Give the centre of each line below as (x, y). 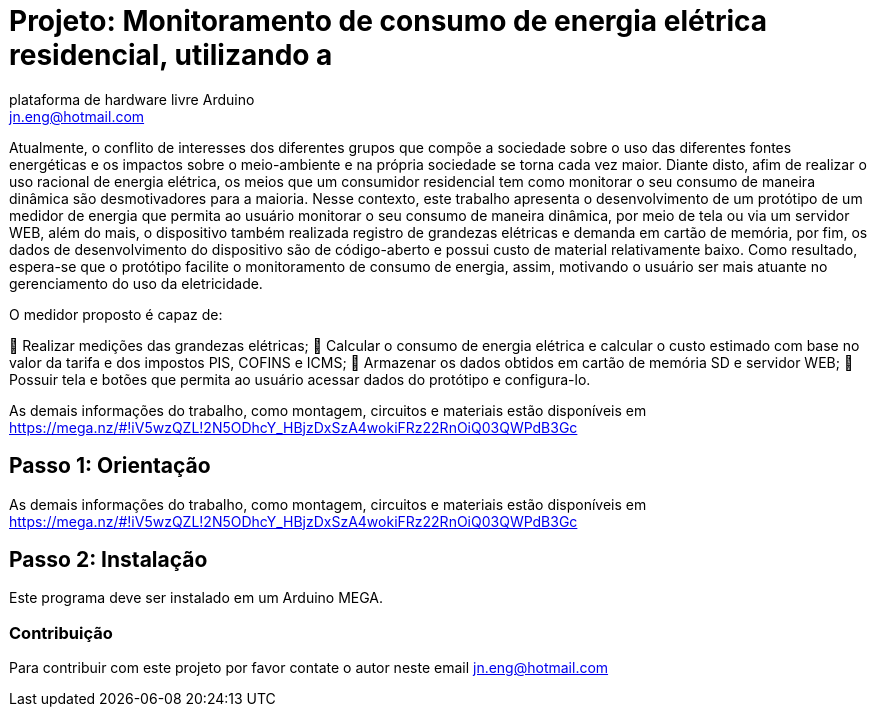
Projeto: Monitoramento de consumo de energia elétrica (388, 21)
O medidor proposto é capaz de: (116, 314)
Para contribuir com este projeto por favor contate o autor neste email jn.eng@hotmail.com (309, 668)
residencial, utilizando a (171, 55)
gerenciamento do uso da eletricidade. (136, 283)
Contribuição (61, 632)
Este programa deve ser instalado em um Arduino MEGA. (196, 598)
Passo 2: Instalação (108, 560)
